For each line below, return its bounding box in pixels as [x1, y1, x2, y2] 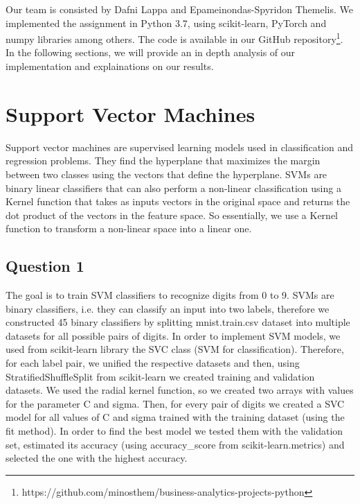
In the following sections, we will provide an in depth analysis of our [6, 45, 296, 60]
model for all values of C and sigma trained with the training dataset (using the [6, 410, 345, 424]
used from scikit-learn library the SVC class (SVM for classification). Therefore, [6, 342, 344, 356]
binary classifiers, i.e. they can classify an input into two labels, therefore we [6, 301, 330, 315]
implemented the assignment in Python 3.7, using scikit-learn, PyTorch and [6, 15, 327, 30]
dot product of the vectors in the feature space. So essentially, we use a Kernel [6, 207, 339, 222]
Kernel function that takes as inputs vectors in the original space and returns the [6, 194, 350, 209]
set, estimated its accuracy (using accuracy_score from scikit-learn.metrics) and [6, 437, 345, 451]
